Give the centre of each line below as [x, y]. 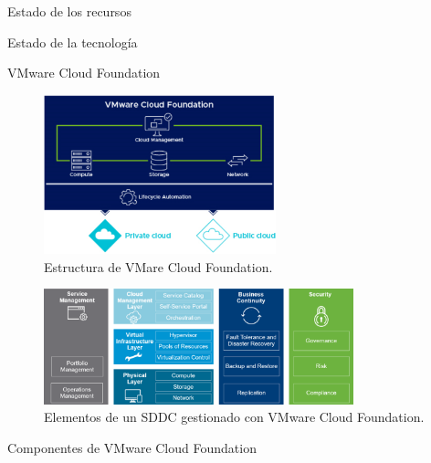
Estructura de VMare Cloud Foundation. [158, 266]
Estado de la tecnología [73, 42]
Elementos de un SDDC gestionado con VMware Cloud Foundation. [234, 417]
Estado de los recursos [69, 11]
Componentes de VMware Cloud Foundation [132, 447]
